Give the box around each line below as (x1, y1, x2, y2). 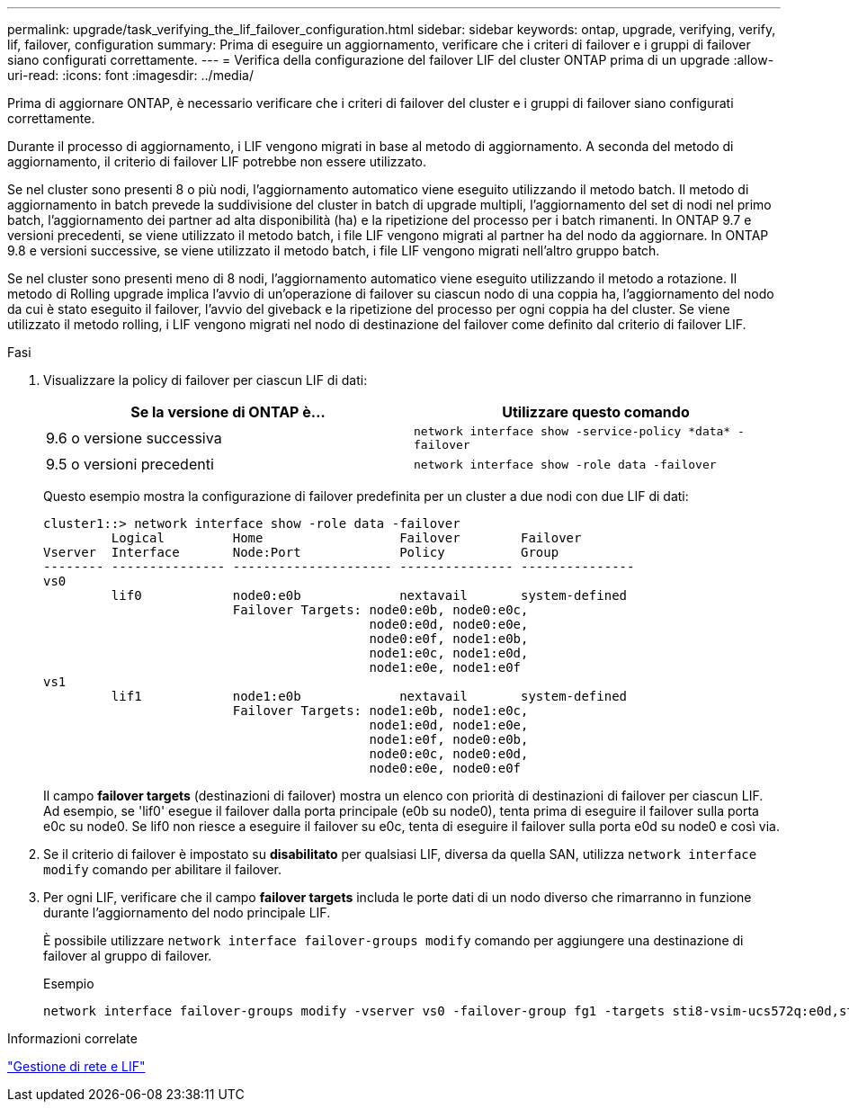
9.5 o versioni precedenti (46, 455, 214, 473)
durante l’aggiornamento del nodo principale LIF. (43, 905, 331, 920)
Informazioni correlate (7, 1031, 138, 1046)
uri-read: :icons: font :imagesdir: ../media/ (7, 67, 254, 83)
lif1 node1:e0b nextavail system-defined (111, 689, 628, 703)
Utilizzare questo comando (502, 403, 690, 421)
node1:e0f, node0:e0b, (369, 732, 529, 747)
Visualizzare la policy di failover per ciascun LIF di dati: (43, 372, 368, 388)
